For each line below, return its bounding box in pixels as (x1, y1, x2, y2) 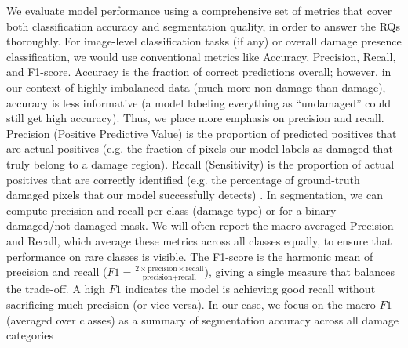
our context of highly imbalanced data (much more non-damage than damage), (6, 78, 386, 95)
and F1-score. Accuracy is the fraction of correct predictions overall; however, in (6, 63, 392, 80)
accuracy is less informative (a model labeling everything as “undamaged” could (6, 94, 392, 111)
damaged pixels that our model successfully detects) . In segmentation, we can (6, 187, 383, 203)
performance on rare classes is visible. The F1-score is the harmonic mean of (6, 248, 373, 264)
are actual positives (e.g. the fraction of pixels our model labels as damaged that (6, 140, 393, 157)
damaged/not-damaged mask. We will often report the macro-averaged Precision (6, 217, 394, 234)
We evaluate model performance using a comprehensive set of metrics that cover (6, 2, 392, 18)
